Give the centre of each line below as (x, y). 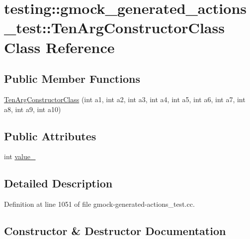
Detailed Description (58, 183)
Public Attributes (50, 136)
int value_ (20, 156)
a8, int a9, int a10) (33, 109)
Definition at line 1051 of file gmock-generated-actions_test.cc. (99, 204)
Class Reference (59, 47)
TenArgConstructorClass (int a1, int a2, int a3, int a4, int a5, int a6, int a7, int (125, 99)
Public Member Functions (72, 79)
